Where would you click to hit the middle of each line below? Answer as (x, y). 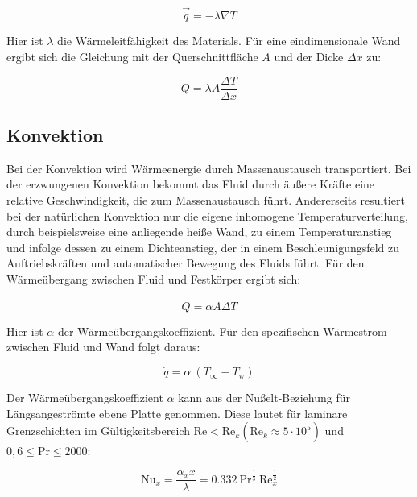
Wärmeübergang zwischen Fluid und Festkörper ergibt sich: (154, 279)
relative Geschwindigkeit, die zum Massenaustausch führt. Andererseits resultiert (206, 200)
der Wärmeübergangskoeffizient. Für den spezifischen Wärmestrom (222, 331)
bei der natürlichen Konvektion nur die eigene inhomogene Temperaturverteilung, (207, 215)
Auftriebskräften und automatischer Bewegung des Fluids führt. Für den (186, 263)
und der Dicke (309, 57)
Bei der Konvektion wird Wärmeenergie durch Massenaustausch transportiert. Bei (209, 168)
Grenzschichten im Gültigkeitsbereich (98, 431)
